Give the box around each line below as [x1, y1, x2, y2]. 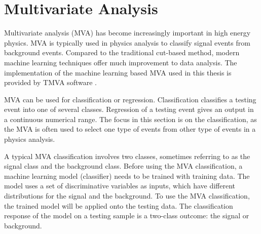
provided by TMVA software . [4, 77, 97, 88]
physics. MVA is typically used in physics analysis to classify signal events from [4, 37, 250, 48]
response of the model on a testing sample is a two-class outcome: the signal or [4, 210, 249, 221]
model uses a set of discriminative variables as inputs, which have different [4, 180, 236, 191]
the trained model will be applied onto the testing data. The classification [4, 200, 233, 211]
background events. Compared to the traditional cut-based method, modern [4, 47, 240, 58]
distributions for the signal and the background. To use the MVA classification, [4, 190, 250, 201]
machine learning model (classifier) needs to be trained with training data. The [4, 170, 250, 181]
